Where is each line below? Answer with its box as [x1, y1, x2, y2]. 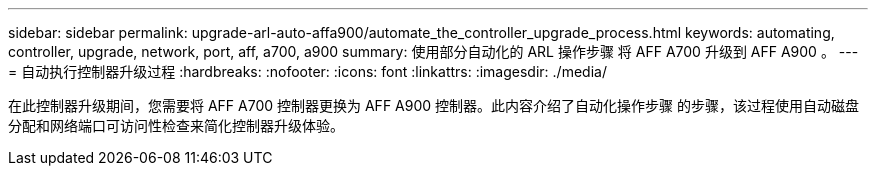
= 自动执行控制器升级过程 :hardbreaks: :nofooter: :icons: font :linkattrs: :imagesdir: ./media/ [8, 63, 607, 80]
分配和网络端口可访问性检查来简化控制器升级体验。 [8, 117, 344, 134]
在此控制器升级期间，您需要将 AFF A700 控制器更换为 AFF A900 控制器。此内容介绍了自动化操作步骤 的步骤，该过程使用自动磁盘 [8, 97, 859, 114]
